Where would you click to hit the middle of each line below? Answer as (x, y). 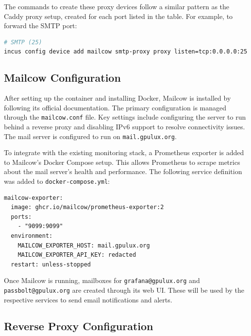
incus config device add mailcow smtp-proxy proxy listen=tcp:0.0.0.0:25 (126, 52)
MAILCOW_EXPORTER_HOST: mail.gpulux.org (84, 245)
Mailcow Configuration (62, 78)
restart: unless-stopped (51, 264)
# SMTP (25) (23, 42)
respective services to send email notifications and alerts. (88, 299)
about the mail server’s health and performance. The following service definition (123, 171)
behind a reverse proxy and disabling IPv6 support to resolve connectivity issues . (125, 127)
